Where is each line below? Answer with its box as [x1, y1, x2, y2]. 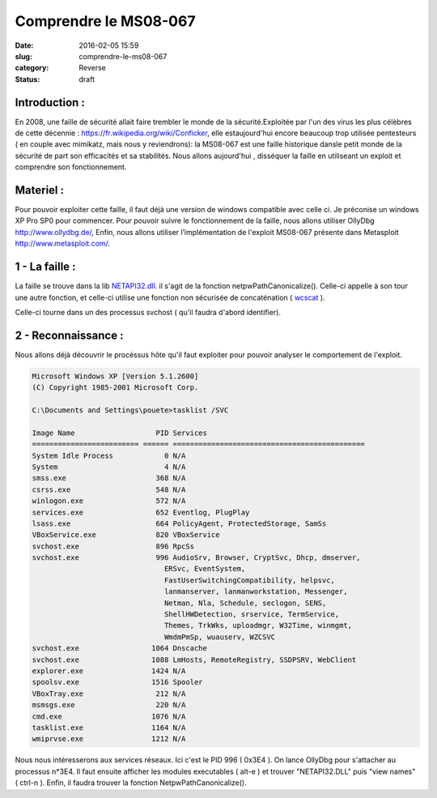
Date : [15, 41, 34, 50]
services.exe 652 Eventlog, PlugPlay [32, 507, 250, 517]
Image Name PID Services [32, 428, 208, 437]
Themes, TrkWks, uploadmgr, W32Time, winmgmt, [163, 621, 352, 630]
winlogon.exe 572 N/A [32, 497, 186, 506]
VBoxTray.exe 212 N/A [32, 689, 186, 698]
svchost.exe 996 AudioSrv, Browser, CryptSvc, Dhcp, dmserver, [32, 553, 361, 562]
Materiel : [15, 183, 65, 197]
